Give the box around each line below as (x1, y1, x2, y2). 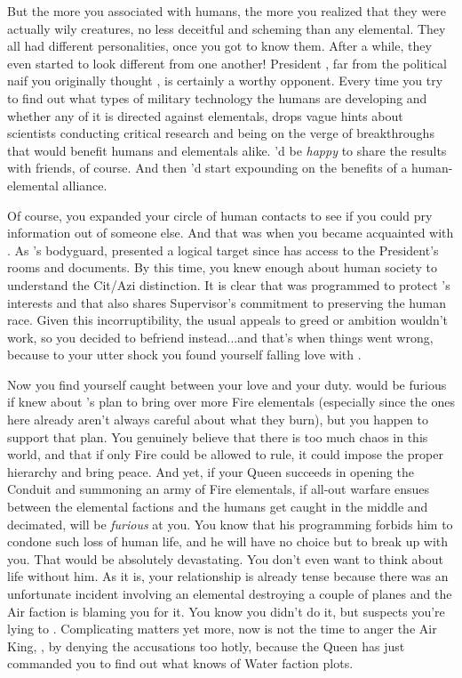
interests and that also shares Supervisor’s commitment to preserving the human (7, 293, 446, 311)
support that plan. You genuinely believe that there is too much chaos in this (7, 427, 428, 446)
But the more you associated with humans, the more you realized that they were (7, 2, 447, 20)
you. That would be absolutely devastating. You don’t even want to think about (7, 549, 443, 568)
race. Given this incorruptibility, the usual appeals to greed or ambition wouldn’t (7, 311, 449, 329)
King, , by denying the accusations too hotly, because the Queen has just (7, 636, 405, 655)
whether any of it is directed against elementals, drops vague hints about (7, 106, 403, 125)
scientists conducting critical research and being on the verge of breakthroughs (7, 124, 434, 142)
